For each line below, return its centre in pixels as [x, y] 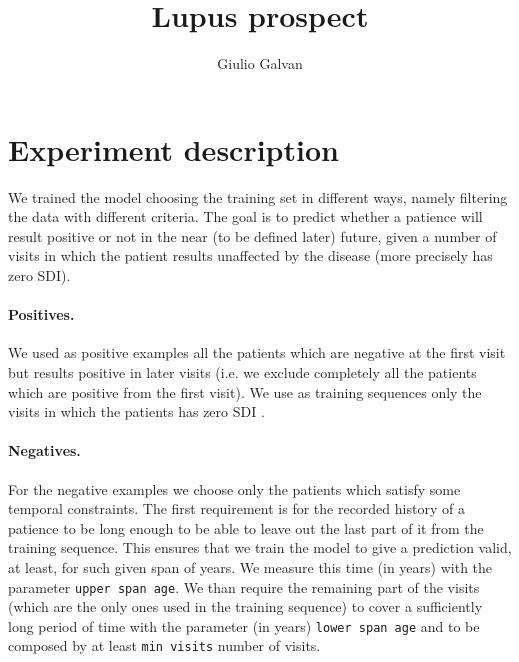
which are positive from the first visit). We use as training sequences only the [245, 391]
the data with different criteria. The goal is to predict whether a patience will [245, 216]
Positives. [41, 314]
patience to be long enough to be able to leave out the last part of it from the [246, 527]
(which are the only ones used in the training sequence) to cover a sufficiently [245, 606]
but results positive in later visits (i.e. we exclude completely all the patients [242, 372]
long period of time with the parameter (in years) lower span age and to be [244, 625]
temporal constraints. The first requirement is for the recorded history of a [236, 508]
